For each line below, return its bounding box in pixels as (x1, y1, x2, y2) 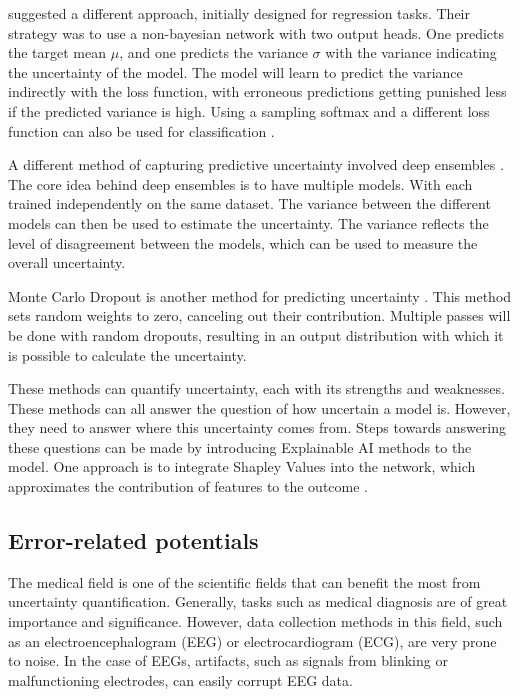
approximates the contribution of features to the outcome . (8, 476, 369, 497)
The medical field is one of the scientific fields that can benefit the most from (8, 571, 481, 592)
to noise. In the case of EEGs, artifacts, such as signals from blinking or (8, 650, 448, 671)
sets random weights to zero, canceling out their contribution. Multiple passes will (8, 305, 511, 326)
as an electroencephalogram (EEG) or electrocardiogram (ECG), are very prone (8, 630, 497, 651)
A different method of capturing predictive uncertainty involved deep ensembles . (8, 154, 504, 175)
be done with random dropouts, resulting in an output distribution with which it (8, 324, 504, 345)
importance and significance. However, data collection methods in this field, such (8, 611, 503, 632)
